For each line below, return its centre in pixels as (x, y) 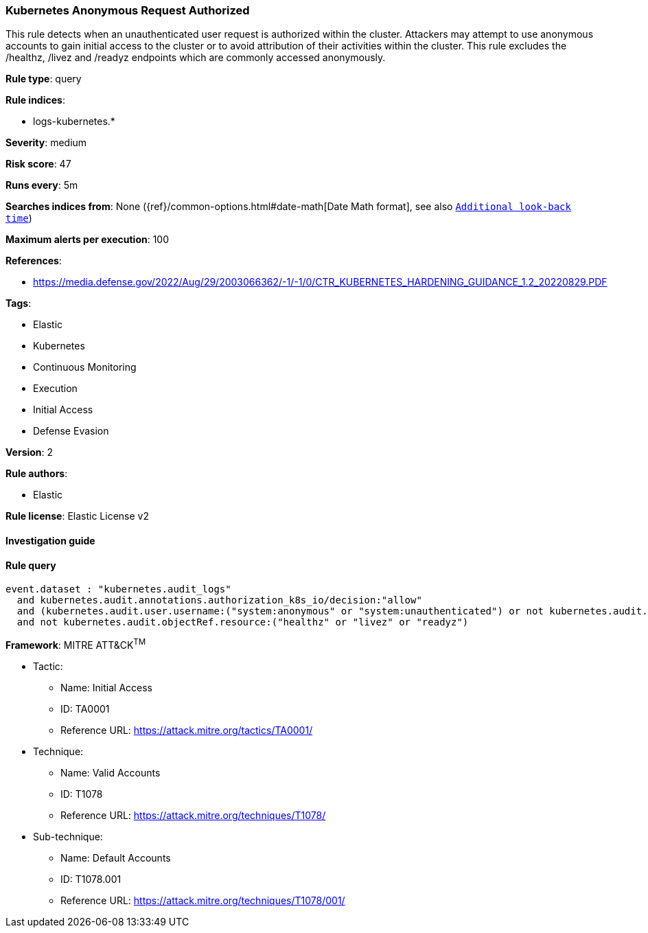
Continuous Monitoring (85, 367)
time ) (19, 218)
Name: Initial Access (106, 687)
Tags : (19, 303)
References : (34, 261)
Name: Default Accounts (116, 857)
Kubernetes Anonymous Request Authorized (128, 10)
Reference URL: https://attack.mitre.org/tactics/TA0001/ (187, 730)
